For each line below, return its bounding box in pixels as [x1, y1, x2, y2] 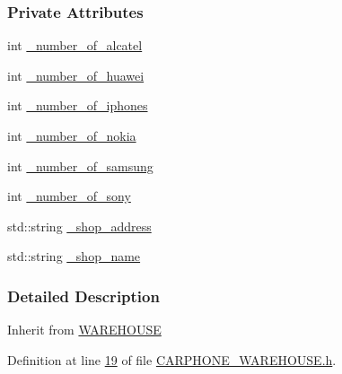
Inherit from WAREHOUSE [7, 320, 162, 339]
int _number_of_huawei [7, 65, 145, 84]
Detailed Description [7, 284, 160, 307]
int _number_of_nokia [7, 126, 136, 144]
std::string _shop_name [7, 247, 141, 265]
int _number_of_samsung [7, 156, 153, 175]
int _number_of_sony [7, 187, 131, 205]
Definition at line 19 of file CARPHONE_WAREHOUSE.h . [7, 350, 337, 369]
